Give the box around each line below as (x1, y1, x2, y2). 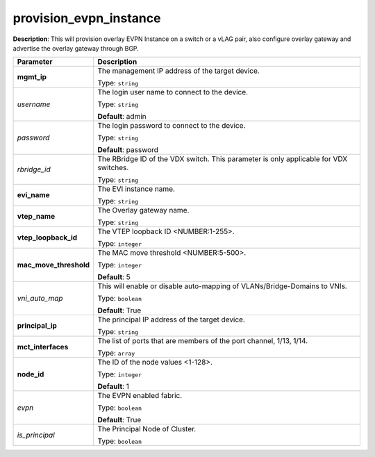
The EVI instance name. (97, 184, 175, 194)
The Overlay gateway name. (97, 206, 190, 215)
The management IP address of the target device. (97, 66, 260, 76)
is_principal (17, 431, 55, 440)
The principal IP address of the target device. (97, 315, 246, 324)
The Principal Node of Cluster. (97, 424, 197, 434)
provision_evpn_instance (12, 10, 161, 26)
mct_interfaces (17, 342, 69, 352)
